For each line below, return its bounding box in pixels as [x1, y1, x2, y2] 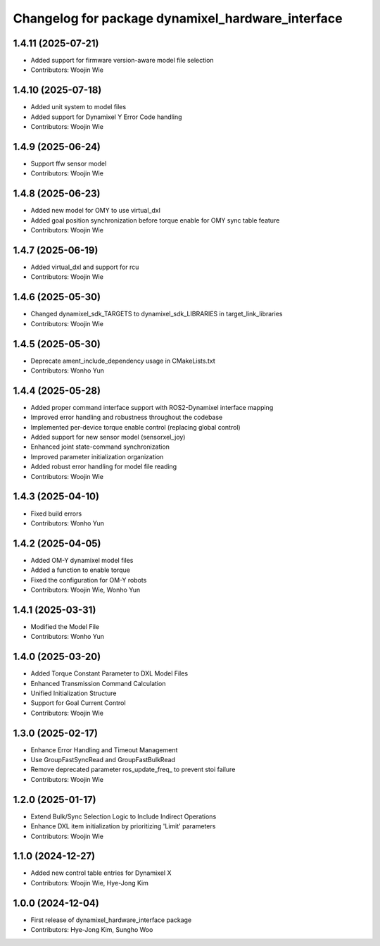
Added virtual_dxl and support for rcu [30, 263, 139, 271]
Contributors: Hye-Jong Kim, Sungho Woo [30, 926, 153, 934]
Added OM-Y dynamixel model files [30, 556, 134, 564]
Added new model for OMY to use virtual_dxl [30, 206, 161, 215]
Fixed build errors [30, 509, 82, 518]
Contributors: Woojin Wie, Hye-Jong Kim [30, 878, 149, 887]
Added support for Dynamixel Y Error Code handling [30, 113, 182, 121]
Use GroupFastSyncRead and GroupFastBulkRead [30, 756, 176, 764]
